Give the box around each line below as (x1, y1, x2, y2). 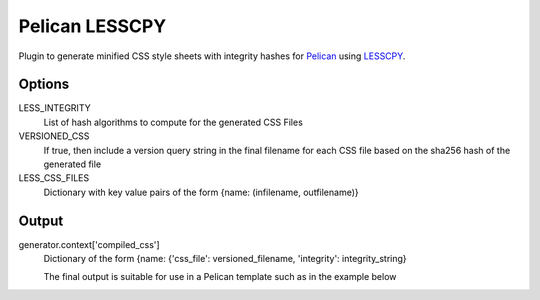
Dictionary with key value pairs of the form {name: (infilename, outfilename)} (43, 186, 359, 198)
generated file (43, 158, 102, 170)
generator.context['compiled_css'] (18, 238, 160, 250)
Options (18, 76, 70, 93)
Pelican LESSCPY (18, 15, 167, 37)
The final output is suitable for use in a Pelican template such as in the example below (43, 271, 397, 283)
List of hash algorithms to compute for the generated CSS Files (43, 116, 304, 128)
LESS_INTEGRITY (18, 102, 91, 114)
